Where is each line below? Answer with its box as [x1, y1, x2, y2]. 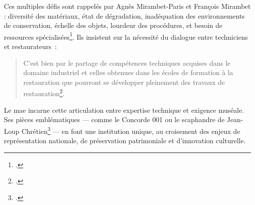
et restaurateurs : [4, 41, 57, 51]
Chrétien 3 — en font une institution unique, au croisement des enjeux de [21, 124, 240, 136]
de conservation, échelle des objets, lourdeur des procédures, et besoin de [4, 20, 223, 30]
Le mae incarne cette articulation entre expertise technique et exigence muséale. [4, 104, 244, 115]
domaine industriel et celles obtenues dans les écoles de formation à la [23, 67, 233, 77]
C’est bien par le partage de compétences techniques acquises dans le [23, 57, 230, 68]
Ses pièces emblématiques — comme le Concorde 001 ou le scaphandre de [4, 114, 225, 125]
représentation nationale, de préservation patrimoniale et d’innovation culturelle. [4, 135, 246, 146]
